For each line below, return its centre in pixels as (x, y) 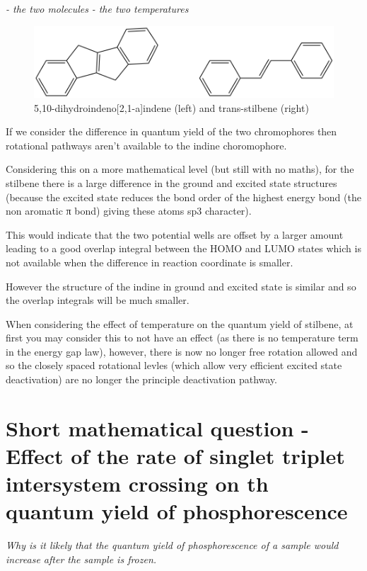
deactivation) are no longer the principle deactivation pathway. (141, 379)
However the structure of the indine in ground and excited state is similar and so (181, 286)
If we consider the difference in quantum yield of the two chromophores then (171, 131)
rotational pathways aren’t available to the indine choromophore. (146, 145)
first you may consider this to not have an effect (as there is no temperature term (182, 338)
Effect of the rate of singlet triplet (175, 456)
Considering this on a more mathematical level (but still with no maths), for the (180, 169)
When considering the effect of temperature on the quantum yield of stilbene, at (180, 323)
